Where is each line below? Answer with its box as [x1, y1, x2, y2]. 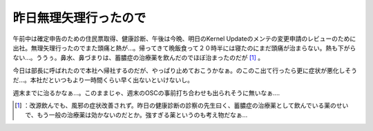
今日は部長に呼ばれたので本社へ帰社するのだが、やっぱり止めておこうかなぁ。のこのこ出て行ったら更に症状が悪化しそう [12, 66, 358, 74]
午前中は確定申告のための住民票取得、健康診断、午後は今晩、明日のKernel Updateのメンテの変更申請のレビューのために [12, 34, 356, 43]
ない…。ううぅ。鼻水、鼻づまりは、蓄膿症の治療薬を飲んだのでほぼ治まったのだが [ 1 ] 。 [12, 54, 265, 62]
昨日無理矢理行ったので [12, 10, 146, 26]
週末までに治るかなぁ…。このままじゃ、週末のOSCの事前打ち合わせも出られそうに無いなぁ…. [12, 88, 280, 97]
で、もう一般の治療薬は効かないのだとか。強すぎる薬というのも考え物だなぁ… [25, 111, 248, 119]
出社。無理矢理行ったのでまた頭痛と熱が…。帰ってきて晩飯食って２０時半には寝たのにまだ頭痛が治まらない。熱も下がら [12, 43, 356, 52]
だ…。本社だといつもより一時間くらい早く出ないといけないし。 [12, 76, 193, 84]
